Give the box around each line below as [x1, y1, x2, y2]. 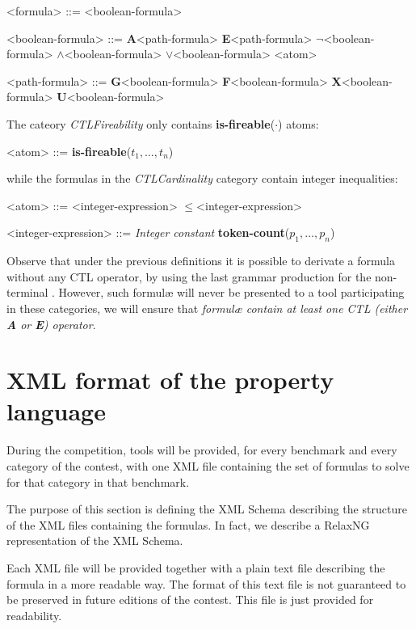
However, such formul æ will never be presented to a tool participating [58, 284, 405, 301]
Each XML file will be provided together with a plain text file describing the [6, 559, 385, 576]
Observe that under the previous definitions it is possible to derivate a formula [6, 252, 395, 269]
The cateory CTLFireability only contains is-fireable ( [6, 115, 275, 132]
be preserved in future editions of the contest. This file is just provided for [6, 591, 374, 608]
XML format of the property [6, 363, 334, 396]
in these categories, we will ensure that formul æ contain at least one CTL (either [6, 299, 408, 316]
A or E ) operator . [6, 315, 96, 332]
